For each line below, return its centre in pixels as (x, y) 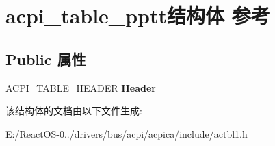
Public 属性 (46, 59)
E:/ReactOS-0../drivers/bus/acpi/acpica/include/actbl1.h (127, 133)
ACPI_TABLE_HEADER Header (81, 87)
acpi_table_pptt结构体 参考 (138, 15)
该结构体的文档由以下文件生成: (74, 111)
